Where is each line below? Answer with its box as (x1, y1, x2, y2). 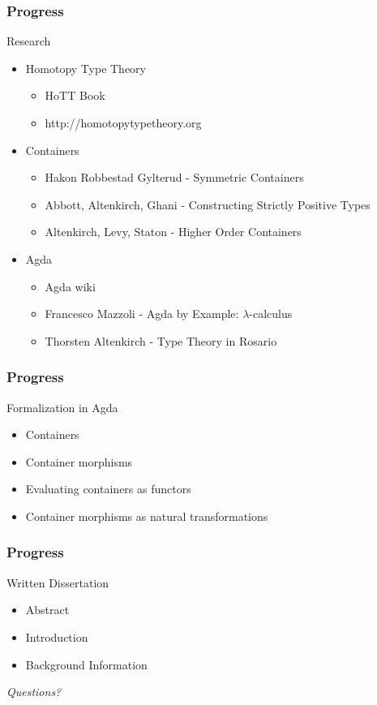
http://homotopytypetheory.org (45, 114, 202, 131)
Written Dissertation (6, 574, 109, 591)
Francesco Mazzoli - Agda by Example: (45, 305, 239, 322)
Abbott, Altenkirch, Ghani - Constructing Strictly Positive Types (45, 196, 371, 213)
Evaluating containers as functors (25, 480, 191, 497)
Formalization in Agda (6, 398, 118, 415)
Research (6, 32, 51, 49)
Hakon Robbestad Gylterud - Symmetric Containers (45, 169, 304, 186)
